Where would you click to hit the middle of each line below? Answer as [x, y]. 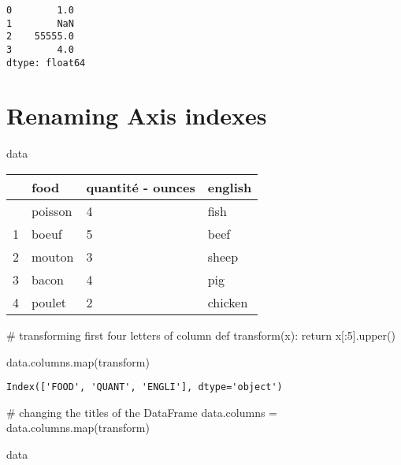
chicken [228, 302]
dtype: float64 [46, 63]
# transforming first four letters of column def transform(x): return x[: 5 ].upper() [201, 335]
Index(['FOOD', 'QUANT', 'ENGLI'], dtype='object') [145, 387]
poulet [49, 302]
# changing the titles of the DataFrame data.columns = [142, 412]
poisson [52, 211]
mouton [53, 257]
